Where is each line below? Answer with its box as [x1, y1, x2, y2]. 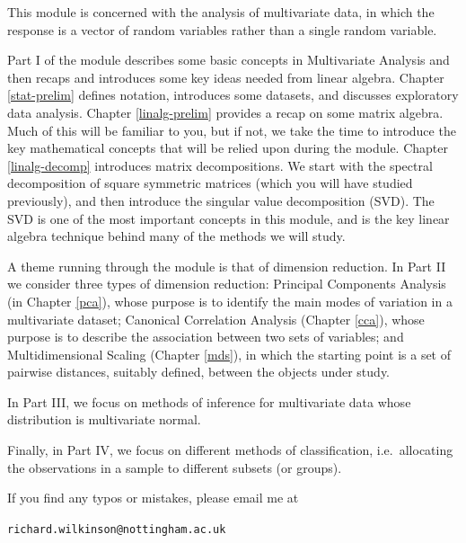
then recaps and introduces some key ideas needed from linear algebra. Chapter [7, 67, 444, 86]
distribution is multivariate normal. [7, 410, 201, 429]
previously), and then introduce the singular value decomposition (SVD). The [7, 191, 435, 209]
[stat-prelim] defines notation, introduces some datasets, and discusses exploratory [7, 85, 459, 104]
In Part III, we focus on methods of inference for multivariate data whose [7, 392, 411, 411]
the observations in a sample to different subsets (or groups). [7, 458, 342, 476]
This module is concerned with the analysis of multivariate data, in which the [7, 3, 435, 21]
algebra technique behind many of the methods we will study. [7, 227, 346, 245]
